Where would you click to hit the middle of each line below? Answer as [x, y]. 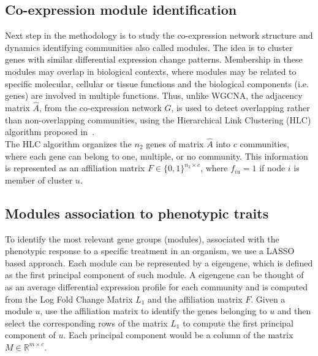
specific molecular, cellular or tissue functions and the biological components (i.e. [157, 83]
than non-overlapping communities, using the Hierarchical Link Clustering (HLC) [158, 119]
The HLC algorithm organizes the [68, 143]
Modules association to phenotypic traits [137, 213]
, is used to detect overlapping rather [240, 107]
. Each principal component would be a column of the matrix [178, 335]
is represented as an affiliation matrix [75, 168]
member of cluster [39, 180]
